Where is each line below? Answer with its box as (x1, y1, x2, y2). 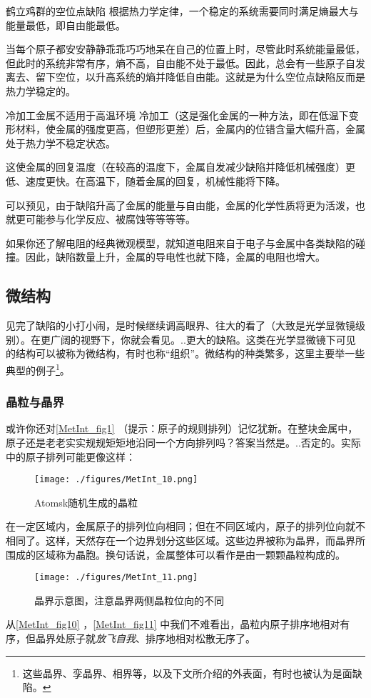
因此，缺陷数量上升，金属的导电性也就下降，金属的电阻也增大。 (25, 249, 325, 264)
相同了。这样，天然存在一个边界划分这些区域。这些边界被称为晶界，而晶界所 (6, 532, 365, 547)
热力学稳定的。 (6, 83, 76, 98)
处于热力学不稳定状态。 (6, 135, 116, 150)
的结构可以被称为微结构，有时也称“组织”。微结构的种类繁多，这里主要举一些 (6, 346, 365, 361)
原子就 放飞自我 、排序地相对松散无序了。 (65, 631, 255, 646)
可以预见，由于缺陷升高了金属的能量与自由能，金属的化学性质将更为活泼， (6, 197, 355, 212)
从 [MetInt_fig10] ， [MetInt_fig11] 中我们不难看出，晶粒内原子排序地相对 (6, 617, 340, 632)
